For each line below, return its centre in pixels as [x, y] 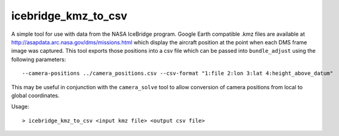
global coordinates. [36, 95]
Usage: [20, 107]
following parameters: [39, 59]
